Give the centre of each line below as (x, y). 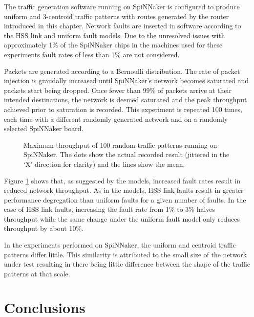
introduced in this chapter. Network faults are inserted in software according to (123, 26)
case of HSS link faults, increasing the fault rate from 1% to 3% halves (110, 209)
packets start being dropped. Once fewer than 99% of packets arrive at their (118, 90)
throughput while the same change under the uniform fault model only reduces (122, 218)
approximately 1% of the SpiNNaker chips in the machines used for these (113, 45)
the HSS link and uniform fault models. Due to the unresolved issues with (115, 35)
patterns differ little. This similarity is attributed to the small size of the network (126, 254)
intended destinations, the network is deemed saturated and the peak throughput (126, 100)
